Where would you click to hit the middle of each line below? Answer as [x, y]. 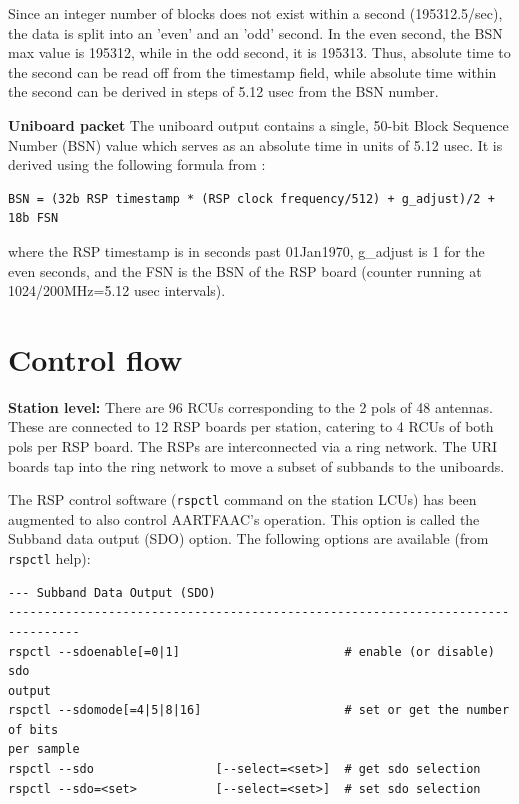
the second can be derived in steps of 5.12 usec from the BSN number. [223, 91]
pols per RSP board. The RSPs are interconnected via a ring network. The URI [253, 446]
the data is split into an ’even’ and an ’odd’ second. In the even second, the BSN [255, 32]
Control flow [95, 358]
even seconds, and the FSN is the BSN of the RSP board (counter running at [245, 270]
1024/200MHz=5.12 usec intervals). [117, 290]
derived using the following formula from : [137, 164]
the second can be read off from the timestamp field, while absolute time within [252, 71]
